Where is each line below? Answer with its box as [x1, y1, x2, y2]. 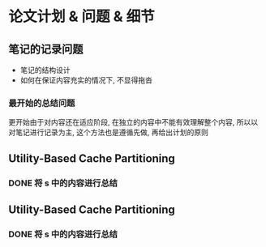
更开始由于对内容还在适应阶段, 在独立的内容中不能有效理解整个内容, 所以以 [8, 117, 258, 127]
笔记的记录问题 [8, 42, 84, 56]
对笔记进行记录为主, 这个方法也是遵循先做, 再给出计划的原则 [8, 127, 208, 138]
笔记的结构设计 [19, 66, 71, 75]
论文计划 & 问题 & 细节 [8, 7, 156, 26]
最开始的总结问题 [8, 97, 75, 109]
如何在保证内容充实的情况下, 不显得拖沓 [19, 75, 152, 85]
